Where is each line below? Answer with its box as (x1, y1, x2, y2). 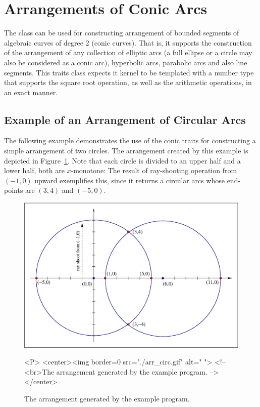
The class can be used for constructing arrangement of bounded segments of (4, 27, 239, 38)
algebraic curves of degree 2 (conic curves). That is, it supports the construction (4, 37, 252, 48)
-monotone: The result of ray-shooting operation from (71, 165, 237, 176)
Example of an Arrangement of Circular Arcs (4, 111, 246, 127)
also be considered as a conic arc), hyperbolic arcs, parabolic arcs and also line (4, 57, 247, 67)
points (4, 185, 23, 195)
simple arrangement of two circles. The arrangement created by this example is (4, 145, 248, 156)
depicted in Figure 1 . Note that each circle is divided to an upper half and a (4, 155, 241, 166)
